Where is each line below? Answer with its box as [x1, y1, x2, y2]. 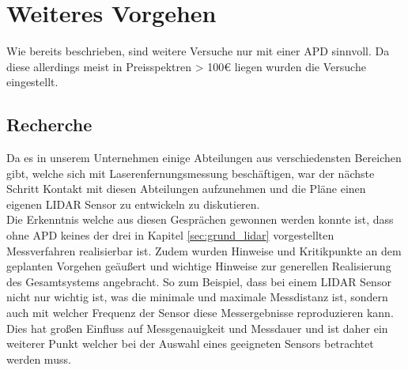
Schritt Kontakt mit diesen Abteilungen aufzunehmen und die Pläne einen [6, 180, 366, 197]
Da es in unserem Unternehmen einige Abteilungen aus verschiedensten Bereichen [6, 149, 402, 166]
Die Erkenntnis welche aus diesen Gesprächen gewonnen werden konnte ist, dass [6, 211, 394, 228]
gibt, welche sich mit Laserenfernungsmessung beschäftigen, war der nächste [6, 164, 375, 181]
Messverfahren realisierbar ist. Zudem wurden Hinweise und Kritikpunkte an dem [6, 242, 402, 259]
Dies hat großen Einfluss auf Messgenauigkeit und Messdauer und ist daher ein [6, 319, 388, 336]
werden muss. [6, 350, 71, 367]
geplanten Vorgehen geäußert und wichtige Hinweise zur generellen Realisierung [6, 258, 391, 274]
